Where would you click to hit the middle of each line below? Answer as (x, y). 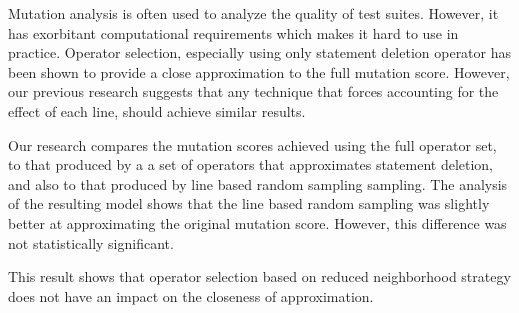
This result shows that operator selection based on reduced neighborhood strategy (259, 276)
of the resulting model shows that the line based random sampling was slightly (249, 203)
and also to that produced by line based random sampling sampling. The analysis (258, 183)
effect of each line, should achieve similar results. (157, 110)
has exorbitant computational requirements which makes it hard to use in (233, 32)
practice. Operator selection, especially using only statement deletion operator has (260, 52)
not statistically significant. (91, 242)
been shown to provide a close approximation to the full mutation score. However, (259, 71)
